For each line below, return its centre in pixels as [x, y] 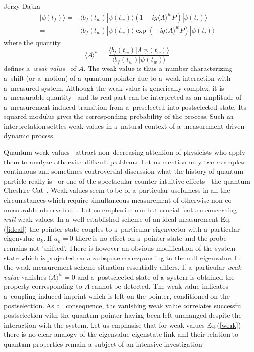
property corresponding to [43, 286]
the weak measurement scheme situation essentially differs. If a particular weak [123, 267]
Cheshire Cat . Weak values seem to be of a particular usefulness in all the [117, 190]
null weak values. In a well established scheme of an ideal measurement [111, 219]
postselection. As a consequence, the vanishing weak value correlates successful [124, 305]
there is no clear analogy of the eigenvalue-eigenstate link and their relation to [121, 334]
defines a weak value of [40, 68]
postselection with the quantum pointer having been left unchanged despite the [123, 315]
